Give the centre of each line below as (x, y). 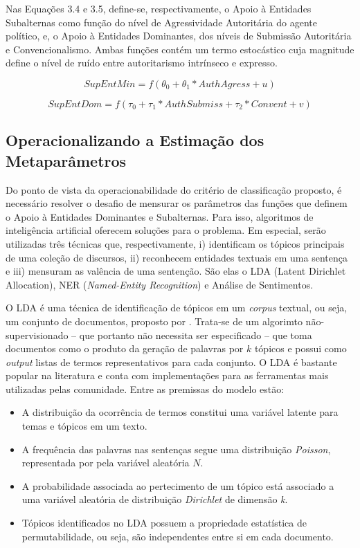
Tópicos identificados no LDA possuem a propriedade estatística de (164, 523)
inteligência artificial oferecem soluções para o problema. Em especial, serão (166, 230)
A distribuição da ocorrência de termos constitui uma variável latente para (180, 412)
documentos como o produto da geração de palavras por (125, 348)
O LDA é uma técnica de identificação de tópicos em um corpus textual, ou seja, (177, 308)
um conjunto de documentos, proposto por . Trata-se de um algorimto (154, 321)
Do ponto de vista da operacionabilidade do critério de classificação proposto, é (174, 189)
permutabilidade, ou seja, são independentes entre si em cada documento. (178, 536)
